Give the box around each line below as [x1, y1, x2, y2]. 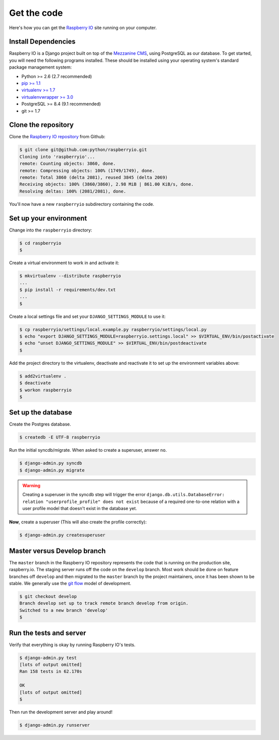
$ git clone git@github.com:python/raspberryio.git [19, 147, 147, 153]
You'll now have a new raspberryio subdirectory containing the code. [9, 201, 155, 207]
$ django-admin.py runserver [19, 722, 90, 728]
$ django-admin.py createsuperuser [19, 532, 105, 538]
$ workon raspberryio [19, 387, 72, 392]
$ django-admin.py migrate [19, 467, 85, 473]
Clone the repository [9, 121, 74, 129]
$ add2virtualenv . [19, 373, 67, 379]
